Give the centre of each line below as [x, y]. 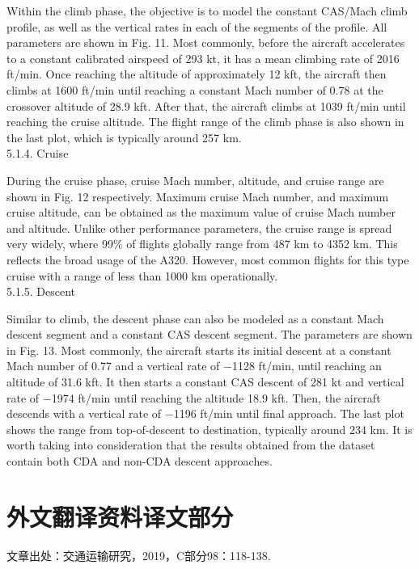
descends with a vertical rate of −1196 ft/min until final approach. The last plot [205, 413]
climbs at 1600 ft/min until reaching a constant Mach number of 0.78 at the [195, 89]
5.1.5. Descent [41, 291]
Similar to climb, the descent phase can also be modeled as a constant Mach [195, 318]
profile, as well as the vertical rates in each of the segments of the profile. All [197, 26]
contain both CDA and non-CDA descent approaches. [140, 461]
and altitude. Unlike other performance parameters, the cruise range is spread [199, 228]
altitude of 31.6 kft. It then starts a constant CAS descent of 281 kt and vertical [205, 382]
